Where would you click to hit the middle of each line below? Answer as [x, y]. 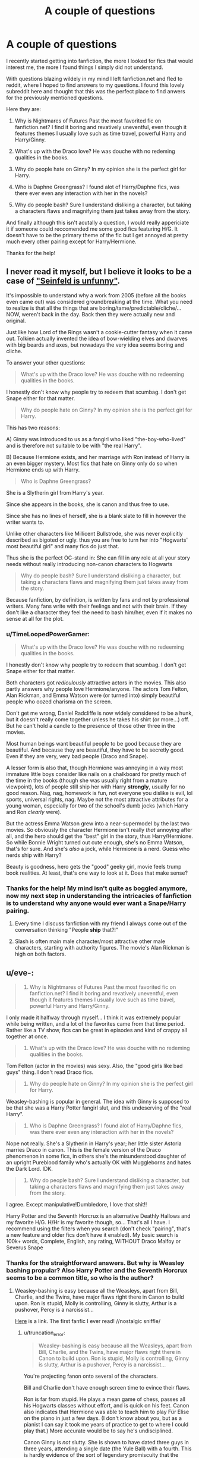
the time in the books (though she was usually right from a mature [87, 781]
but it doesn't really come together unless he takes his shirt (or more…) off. [98, 719]
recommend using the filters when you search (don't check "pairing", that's [98, 1228]
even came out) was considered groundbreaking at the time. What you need [99, 301]
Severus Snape [25, 1248]
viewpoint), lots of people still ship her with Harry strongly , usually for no [96, 787]
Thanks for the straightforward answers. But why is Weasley [95, 1263]
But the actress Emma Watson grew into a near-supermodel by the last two [98, 824]
